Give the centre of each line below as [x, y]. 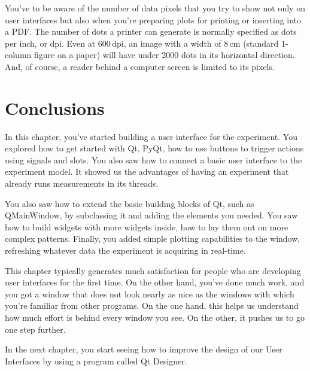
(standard [261, 43]
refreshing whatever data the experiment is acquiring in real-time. [125, 250]
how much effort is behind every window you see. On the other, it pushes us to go [155, 317]
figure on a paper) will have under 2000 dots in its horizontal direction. [164, 55]
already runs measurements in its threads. [82, 183]
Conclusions [55, 107]
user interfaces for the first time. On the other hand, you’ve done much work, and [155, 282]
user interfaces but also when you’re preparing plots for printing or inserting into [153, 19]
